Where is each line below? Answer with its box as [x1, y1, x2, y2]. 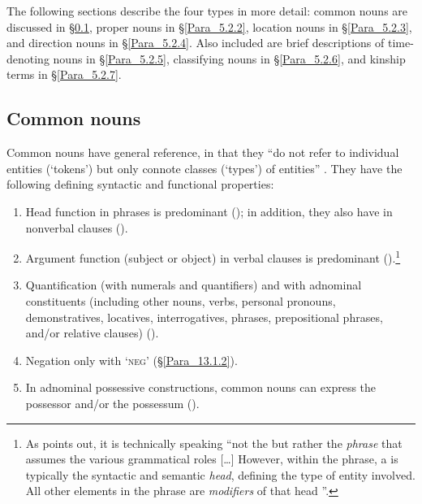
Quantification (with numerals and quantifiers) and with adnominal [25, 276, 362, 293]
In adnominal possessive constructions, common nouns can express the [25, 379, 377, 396]
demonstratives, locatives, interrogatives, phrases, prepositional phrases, [25, 308, 383, 325]
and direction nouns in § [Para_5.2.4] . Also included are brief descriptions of [6, 34, 385, 51]
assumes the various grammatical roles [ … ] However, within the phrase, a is [25, 450, 398, 467]
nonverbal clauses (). [25, 219, 128, 236]
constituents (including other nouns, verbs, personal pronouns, [25, 292, 336, 309]
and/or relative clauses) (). [25, 324, 159, 341]
